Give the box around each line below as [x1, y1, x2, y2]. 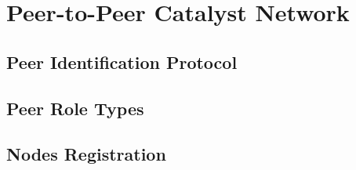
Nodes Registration [6, 142, 166, 166]
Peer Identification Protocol [6, 49, 238, 74]
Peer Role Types [6, 96, 144, 120]
